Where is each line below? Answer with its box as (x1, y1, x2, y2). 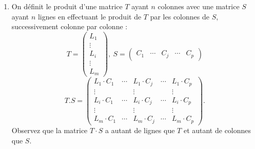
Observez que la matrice (11, 124, 88, 135)
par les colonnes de (150, 11, 209, 22)
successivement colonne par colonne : (11, 21, 128, 32)
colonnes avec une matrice (158, 1, 240, 11)
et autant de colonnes (183, 124, 251, 135)
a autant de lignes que (105, 124, 175, 135)
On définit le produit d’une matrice (11, 1, 123, 11)
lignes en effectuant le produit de (37, 11, 142, 22)
